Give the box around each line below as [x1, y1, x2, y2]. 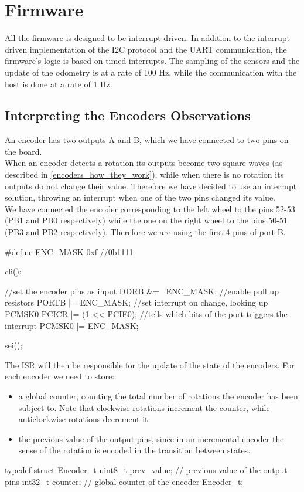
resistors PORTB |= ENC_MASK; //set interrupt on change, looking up [5, 296, 268, 308]
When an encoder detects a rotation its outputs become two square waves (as [5, 157, 283, 169]
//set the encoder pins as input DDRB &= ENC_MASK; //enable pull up [5, 284, 279, 297]
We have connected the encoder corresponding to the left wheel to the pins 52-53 [5, 202, 295, 215]
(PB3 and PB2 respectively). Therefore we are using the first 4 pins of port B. [5, 226, 286, 238]
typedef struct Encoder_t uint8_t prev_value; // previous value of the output [5, 463, 288, 476]
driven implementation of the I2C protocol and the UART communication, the [5, 43, 287, 55]
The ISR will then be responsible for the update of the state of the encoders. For [5, 358, 295, 371]
